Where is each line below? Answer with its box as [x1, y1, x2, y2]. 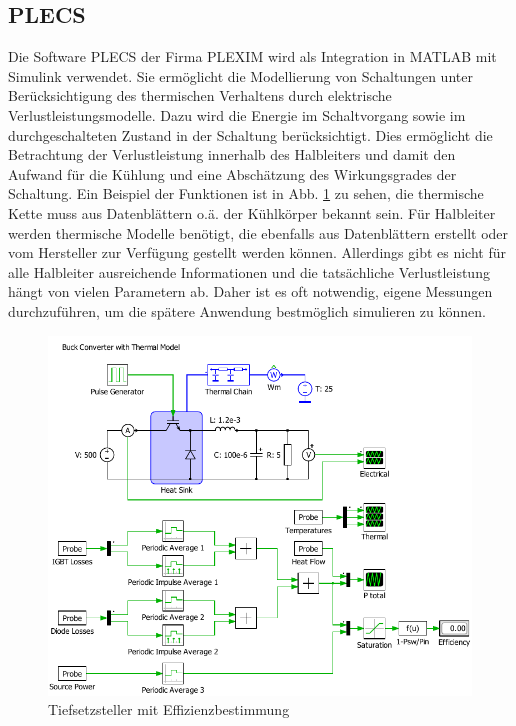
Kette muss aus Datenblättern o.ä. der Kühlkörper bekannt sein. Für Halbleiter [8, 202, 496, 223]
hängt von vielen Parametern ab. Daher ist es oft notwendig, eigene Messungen [8, 281, 493, 302]
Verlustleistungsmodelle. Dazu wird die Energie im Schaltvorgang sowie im [8, 104, 466, 125]
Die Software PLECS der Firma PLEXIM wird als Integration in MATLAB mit [8, 46, 497, 67]
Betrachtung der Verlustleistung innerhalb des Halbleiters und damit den [8, 144, 456, 165]
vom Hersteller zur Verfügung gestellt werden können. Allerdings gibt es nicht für [8, 242, 506, 263]
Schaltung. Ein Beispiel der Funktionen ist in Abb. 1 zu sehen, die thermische [8, 183, 484, 204]
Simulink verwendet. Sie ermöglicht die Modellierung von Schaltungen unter [8, 65, 473, 86]
